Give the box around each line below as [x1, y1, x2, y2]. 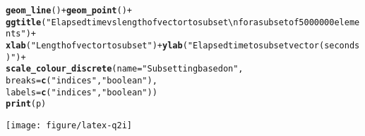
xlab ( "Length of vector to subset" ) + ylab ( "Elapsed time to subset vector [6, 40, 319, 50]
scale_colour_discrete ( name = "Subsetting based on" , [6, 64, 244, 74]
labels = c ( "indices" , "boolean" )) [6, 87, 157, 97]
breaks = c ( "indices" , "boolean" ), [6, 75, 157, 86]
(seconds [318, 40, 360, 50]
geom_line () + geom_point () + [6, 6, 133, 15]
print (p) [6, 99, 47, 109]
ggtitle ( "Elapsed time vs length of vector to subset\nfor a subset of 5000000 [6, 17, 335, 27]
